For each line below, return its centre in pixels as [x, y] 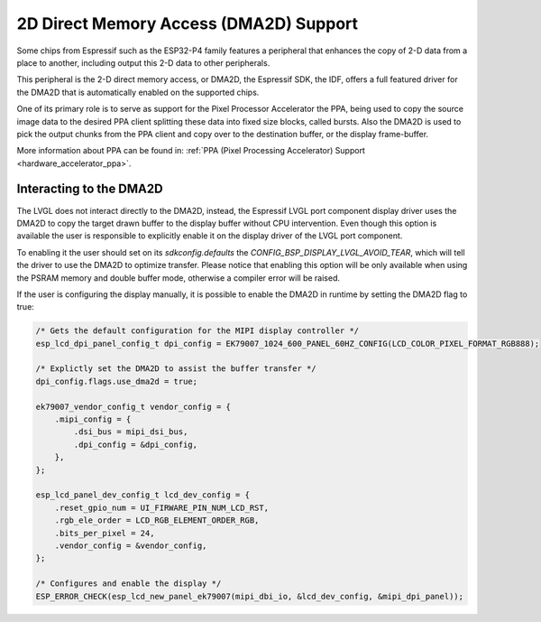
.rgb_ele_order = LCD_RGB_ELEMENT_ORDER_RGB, [157, 520]
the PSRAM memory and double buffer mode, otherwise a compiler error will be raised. [178, 278]
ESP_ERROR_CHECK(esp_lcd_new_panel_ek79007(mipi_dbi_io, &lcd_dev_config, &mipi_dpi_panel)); [250, 596]
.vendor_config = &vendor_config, [131, 545]
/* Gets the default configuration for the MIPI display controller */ [197, 331]
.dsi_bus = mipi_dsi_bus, [131, 432]
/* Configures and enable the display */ [128, 584]
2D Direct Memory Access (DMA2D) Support [188, 23]
